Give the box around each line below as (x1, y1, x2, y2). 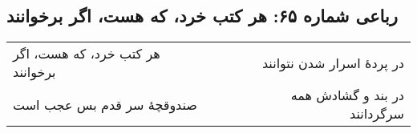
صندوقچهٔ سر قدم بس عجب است (13, 95, 197, 114)
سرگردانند (350, 104, 404, 123)
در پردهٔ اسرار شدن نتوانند (261, 53, 404, 72)
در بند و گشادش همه (290, 86, 404, 105)
